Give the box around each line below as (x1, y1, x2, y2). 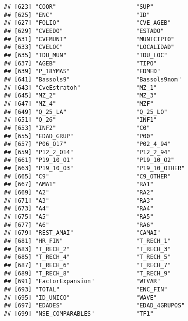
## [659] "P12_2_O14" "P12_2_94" (4, 148, 171, 156)
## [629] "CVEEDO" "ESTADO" (4, 27, 164, 34)
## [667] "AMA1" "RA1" (4, 181, 154, 188)
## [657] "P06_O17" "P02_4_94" (4, 141, 171, 148)
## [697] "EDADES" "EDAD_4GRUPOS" (4, 302, 185, 309)
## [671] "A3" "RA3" (4, 197, 154, 204)
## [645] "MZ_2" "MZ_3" (4, 92, 157, 99)
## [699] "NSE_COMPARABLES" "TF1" (4, 310, 154, 317)
